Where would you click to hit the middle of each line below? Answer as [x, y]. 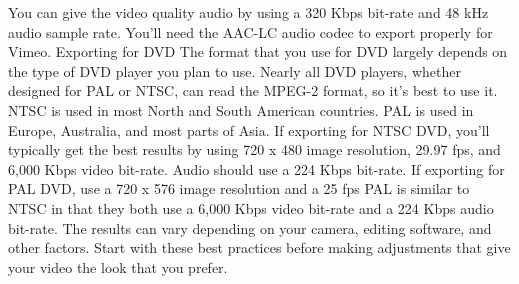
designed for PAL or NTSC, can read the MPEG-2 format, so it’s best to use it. [253, 90]
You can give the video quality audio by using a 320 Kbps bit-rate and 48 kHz [248, 12]
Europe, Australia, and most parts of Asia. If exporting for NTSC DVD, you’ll [249, 129]
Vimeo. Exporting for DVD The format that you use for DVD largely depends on [258, 51]
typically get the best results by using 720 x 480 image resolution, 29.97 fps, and [254, 149]
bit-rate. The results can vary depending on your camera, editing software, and [250, 227]
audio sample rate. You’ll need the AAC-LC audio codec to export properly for [250, 31]
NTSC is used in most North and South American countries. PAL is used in [241, 109]
